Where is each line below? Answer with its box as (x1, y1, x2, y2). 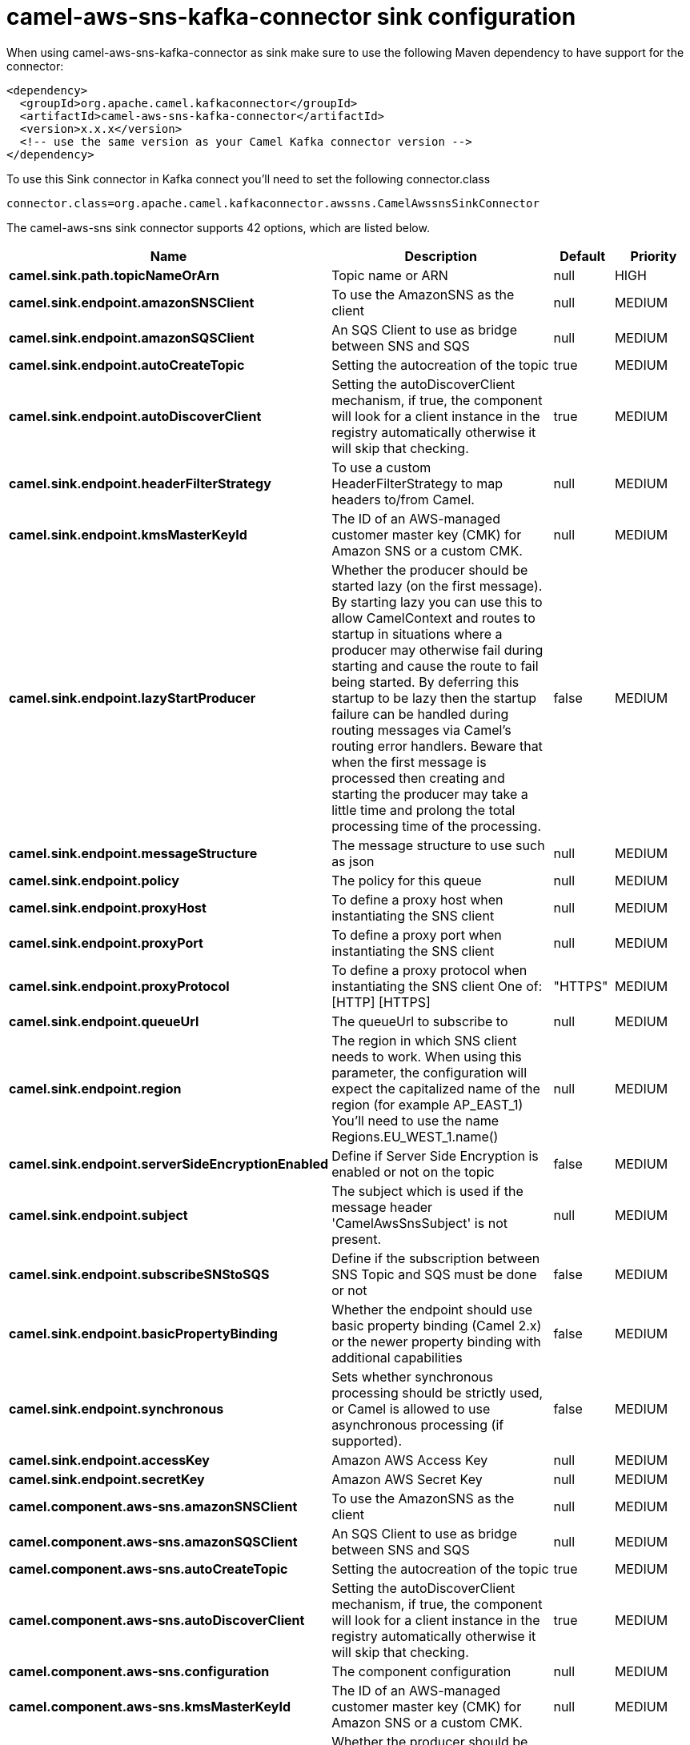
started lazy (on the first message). (331, 577, 543, 594)
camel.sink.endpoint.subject (9, 1206, 188, 1223)
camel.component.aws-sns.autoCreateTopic (9, 1560, 288, 1577)
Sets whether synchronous (331, 1368, 493, 1385)
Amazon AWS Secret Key (331, 1470, 483, 1487)
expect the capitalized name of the (331, 1080, 540, 1097)
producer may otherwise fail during (331, 641, 544, 658)
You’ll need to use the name (331, 1112, 499, 1129)
